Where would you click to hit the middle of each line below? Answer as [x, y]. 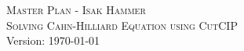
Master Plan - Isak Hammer [76, 9]
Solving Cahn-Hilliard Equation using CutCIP [122, 25]
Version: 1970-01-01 [53, 40]
